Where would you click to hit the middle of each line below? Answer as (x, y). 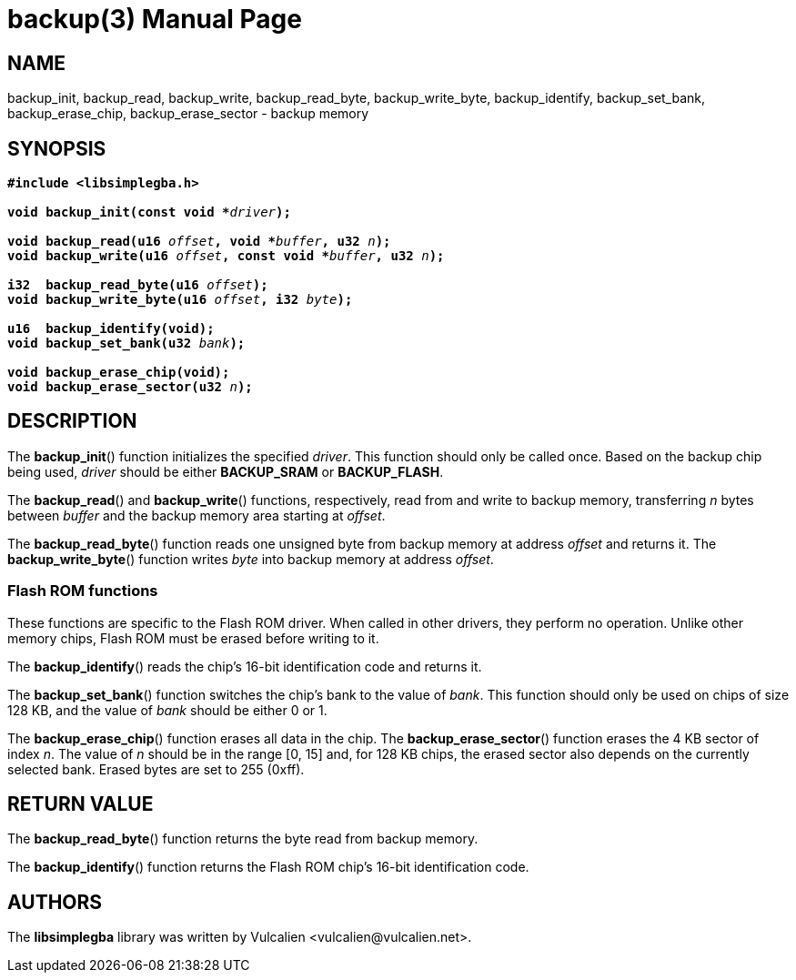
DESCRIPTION (72, 421)
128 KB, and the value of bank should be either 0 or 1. (167, 710)
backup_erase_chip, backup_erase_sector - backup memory (188, 114)
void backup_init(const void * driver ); (149, 212)
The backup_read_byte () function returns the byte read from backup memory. (243, 839)
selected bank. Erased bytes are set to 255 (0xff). (156, 769)
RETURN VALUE (81, 804)
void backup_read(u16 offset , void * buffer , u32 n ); (199, 242)
